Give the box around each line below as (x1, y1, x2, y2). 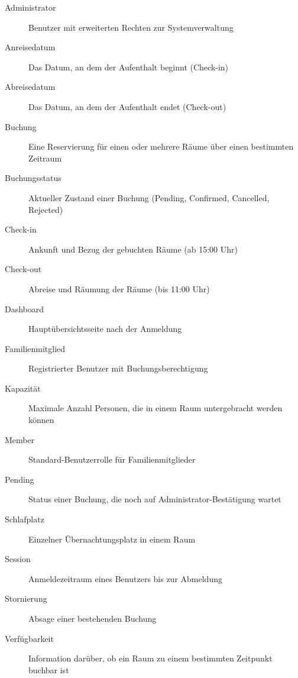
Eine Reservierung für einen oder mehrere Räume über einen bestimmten (28, 140, 294, 153)
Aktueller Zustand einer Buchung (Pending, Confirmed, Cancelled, (28, 191, 270, 204)
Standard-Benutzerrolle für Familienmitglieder (28, 453, 196, 466)
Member (5, 433, 35, 445)
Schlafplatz (5, 513, 44, 525)
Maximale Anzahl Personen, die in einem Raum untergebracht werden (28, 402, 283, 414)
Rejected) (28, 203, 63, 215)
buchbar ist (28, 663, 69, 676)
